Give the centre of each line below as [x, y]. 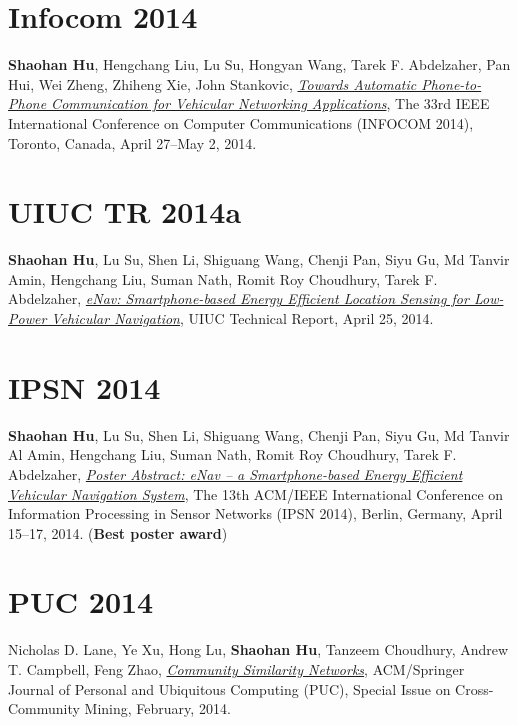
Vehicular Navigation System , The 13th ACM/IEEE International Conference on [256, 493]
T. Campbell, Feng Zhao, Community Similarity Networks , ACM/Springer [236, 669]
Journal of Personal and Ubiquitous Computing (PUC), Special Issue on [229, 688]
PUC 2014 [81, 601]
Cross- [474, 688]
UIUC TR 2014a [125, 211]
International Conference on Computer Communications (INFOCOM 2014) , [241, 122]
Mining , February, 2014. [157, 708]
